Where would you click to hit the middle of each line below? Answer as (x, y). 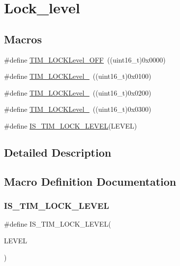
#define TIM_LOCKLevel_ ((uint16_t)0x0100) (78, 76)
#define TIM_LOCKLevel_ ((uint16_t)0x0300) (78, 109)
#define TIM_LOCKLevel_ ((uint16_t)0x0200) (78, 92)
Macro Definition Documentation (90, 181)
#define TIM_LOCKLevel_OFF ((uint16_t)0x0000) (85, 59)
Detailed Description (58, 152)
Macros (23, 39)
